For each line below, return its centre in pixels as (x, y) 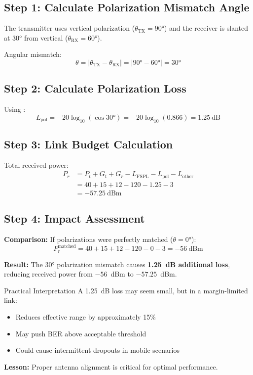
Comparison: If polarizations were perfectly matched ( (89, 239)
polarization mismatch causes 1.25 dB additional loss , (144, 264)
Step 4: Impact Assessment (74, 218)
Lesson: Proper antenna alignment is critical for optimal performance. (111, 366)
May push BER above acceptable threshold (81, 333)
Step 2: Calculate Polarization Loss (95, 88)
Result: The (23, 264)
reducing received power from (48, 274)
